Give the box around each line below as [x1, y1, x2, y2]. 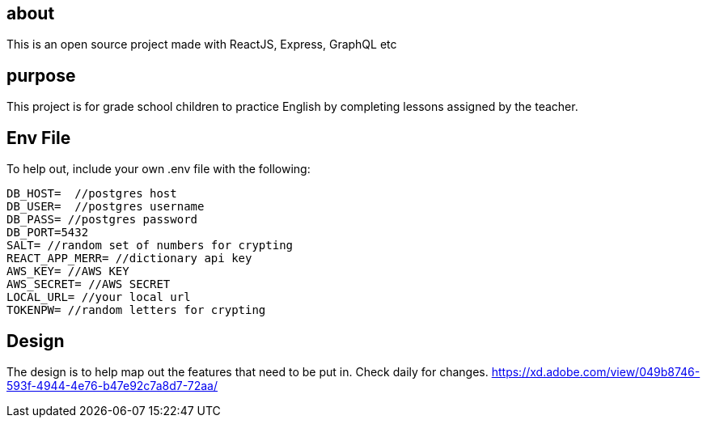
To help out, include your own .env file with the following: [6, 162, 311, 176]
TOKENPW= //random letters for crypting [6, 303, 266, 317]
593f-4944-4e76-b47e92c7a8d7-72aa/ [6, 378, 218, 392]
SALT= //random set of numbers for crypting [6, 239, 294, 252]
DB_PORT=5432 [6, 226, 89, 240]
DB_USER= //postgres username [6, 200, 205, 214]
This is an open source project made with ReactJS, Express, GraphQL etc [6, 37, 397, 52]
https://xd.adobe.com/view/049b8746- [491, 364, 701, 379]
